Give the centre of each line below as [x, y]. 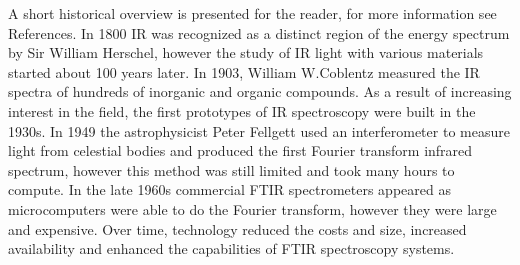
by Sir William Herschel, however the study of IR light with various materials [246, 52]
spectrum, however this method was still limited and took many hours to [231, 169]
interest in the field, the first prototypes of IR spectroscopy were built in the [242, 110]
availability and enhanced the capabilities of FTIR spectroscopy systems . [231, 248]
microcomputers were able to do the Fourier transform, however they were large [252, 208]
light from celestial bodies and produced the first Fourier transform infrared [240, 150]
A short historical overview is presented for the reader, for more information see [252, 13]
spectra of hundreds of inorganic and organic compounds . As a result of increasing [260, 91]
